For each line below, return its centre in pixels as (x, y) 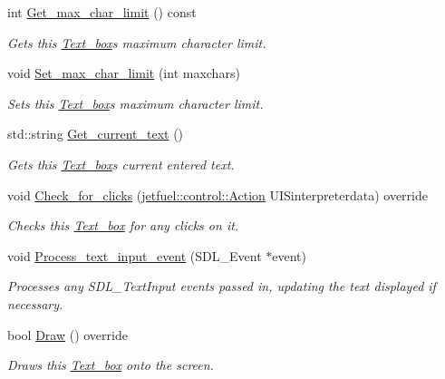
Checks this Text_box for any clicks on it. (123, 225)
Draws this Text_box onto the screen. (111, 365)
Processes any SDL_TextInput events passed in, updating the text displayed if (222, 286)
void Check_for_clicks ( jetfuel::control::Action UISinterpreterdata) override (218, 194)
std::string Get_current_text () (96, 134)
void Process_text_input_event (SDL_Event (135, 255)
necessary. (35, 303)
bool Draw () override (68, 334)
